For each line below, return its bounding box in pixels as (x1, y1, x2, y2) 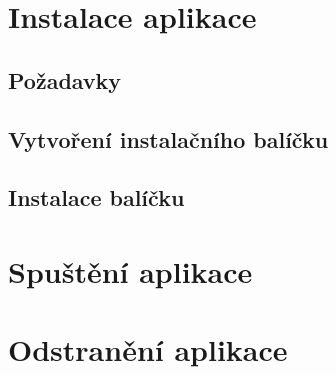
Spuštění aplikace (8, 250, 253, 291)
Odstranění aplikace (8, 329, 288, 370)
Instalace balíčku (8, 182, 185, 213)
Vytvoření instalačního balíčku (8, 123, 329, 154)
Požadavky (8, 64, 122, 95)
